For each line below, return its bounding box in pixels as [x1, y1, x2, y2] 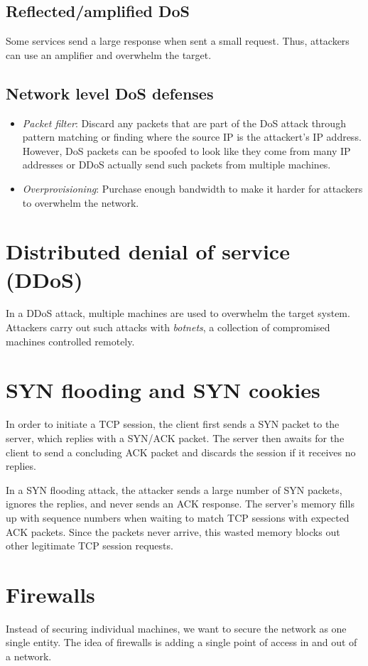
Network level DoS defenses [6, 82, 214, 104]
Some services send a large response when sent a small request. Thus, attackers [6, 33, 350, 48]
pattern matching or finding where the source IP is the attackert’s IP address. [22, 129, 362, 144]
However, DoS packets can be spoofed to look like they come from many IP [22, 143, 351, 158]
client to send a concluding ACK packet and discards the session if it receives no [6, 444, 356, 459]
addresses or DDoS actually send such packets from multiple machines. [22, 157, 331, 172]
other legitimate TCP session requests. [6, 538, 173, 553]
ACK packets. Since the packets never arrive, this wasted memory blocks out [6, 524, 340, 539]
